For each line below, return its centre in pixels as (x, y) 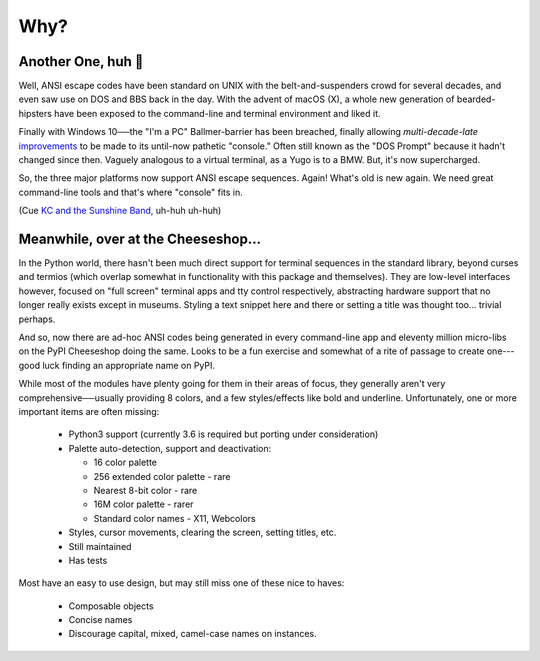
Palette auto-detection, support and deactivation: (170, 448)
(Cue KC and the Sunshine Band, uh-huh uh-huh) (120, 211)
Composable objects (111, 606)
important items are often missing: (89, 411)
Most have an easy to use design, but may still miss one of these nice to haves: (181, 583)
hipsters (35, 113)
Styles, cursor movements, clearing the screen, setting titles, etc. (202, 532)
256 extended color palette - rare (162, 476)
